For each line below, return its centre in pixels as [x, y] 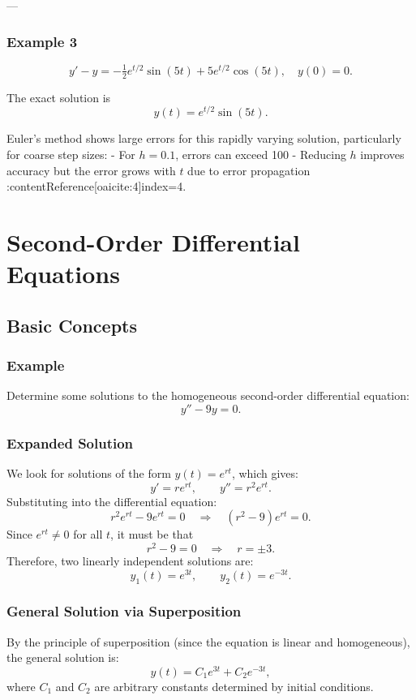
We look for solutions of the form [89, 473]
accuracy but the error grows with [91, 170]
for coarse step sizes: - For [71, 154]
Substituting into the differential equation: [112, 501]
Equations [63, 274]
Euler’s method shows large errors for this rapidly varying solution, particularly [204, 138]
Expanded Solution [70, 442]
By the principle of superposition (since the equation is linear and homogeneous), [208, 641]
